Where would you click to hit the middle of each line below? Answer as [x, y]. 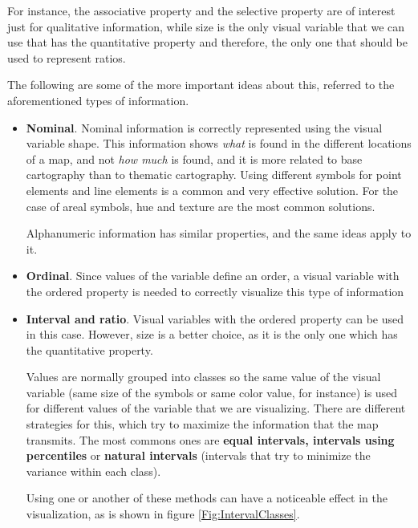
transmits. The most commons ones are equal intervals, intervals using [210, 439]
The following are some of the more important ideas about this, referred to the [201, 85]
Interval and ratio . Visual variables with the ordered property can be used [215, 318]
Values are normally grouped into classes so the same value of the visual [203, 377]
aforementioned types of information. [98, 100]
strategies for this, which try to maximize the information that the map [202, 424]
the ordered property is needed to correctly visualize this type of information [215, 291]
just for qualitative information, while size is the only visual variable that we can [206, 26]
